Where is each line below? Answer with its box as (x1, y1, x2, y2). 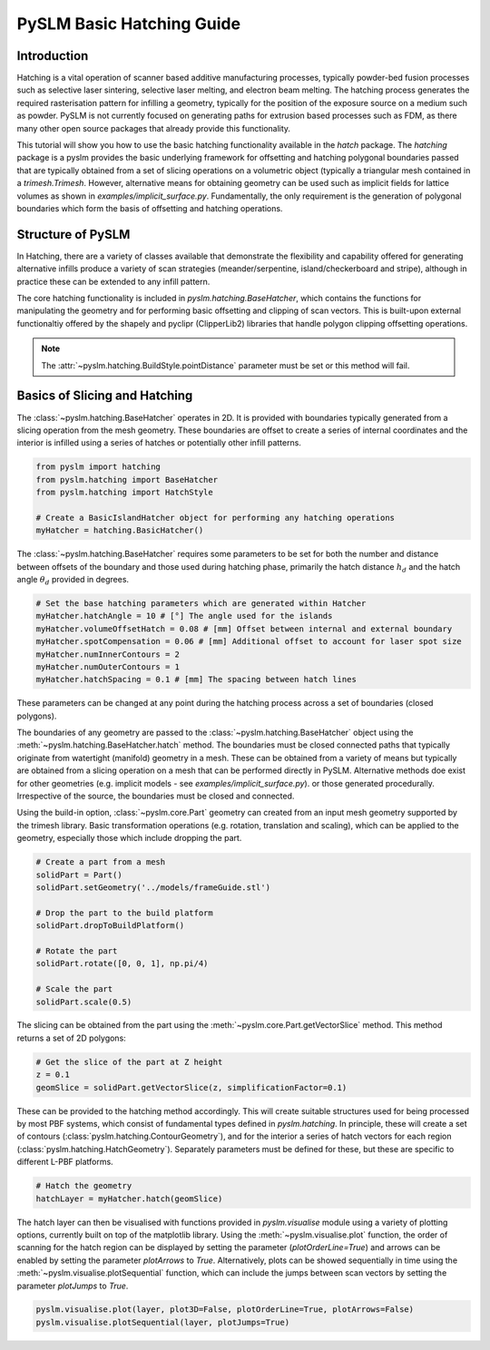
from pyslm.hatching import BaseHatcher (35, 474, 218, 484)
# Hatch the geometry (35, 1180, 132, 1191)
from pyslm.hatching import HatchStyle (35, 487, 213, 498)
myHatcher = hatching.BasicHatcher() (35, 525, 204, 535)
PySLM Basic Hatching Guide (16, 14, 240, 34)
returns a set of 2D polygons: (16, 1032, 126, 1043)
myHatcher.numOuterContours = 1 (35, 661, 181, 671)
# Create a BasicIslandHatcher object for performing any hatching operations (35, 513, 395, 523)
